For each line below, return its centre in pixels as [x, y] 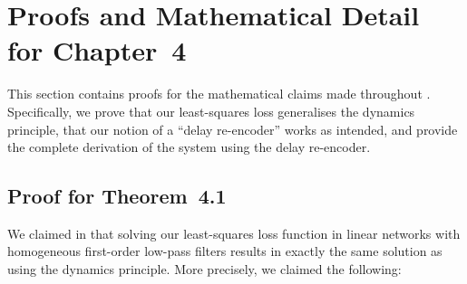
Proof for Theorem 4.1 [117, 196]
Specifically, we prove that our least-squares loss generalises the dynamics [211, 111]
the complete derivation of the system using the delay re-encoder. [189, 147]
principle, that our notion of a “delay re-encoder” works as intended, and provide [233, 129]
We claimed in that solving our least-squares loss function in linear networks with [234, 233]
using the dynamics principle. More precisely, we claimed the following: [204, 269]
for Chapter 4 [97, 50]
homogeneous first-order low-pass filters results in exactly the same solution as [225, 251]
